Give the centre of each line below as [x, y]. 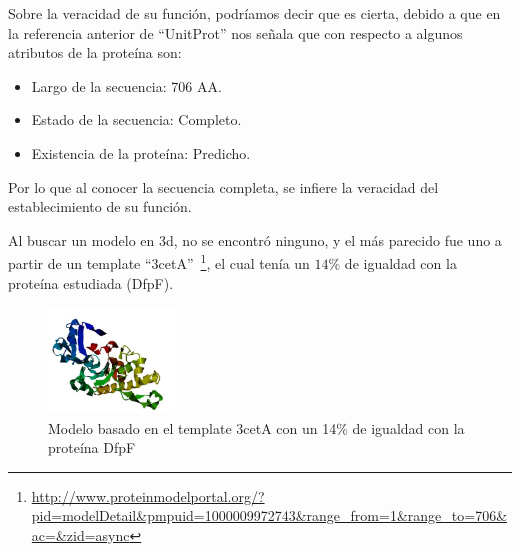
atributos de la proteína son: [95, 52]
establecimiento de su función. [100, 206]
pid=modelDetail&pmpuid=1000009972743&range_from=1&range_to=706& [269, 515]
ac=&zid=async [80, 534]
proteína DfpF [92, 447]
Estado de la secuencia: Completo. [136, 119]
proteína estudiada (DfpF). [91, 282]
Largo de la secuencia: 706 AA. [126, 85]
